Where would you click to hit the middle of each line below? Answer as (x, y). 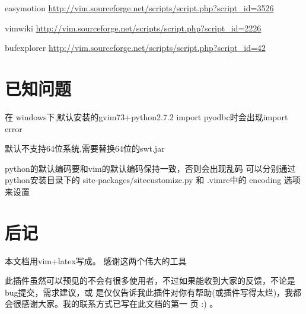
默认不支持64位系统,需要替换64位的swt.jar (85, 148)
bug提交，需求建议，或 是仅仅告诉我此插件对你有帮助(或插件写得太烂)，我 (149, 292)
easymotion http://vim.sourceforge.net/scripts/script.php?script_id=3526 (139, 8)
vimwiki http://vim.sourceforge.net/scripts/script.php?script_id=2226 (133, 28)
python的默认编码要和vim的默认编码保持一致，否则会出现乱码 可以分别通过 (150, 168)
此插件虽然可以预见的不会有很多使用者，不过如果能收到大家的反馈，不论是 (150, 281)
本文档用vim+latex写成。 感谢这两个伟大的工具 (96, 260)
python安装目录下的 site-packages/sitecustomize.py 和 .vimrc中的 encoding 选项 (153, 180)
